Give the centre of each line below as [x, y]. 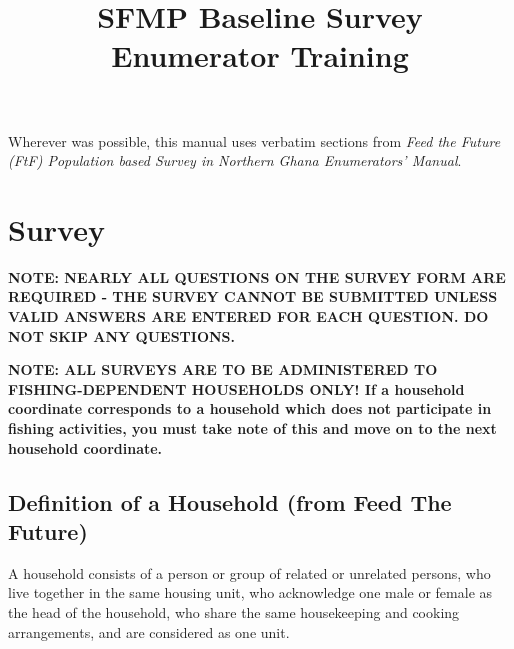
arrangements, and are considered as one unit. [149, 631]
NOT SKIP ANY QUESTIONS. [122, 335]
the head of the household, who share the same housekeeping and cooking [234, 612]
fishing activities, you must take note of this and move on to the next [252, 428]
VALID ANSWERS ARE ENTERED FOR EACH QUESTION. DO [248, 316]
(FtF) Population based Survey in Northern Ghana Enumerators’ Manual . [235, 160]
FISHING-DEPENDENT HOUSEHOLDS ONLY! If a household [236, 388]
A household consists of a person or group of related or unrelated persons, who [249, 572]
